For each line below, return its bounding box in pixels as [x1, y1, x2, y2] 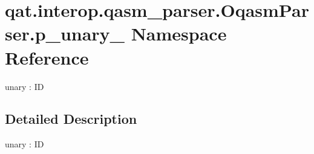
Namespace [131, 21, 227, 46]
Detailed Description [5, 109, 137, 128]
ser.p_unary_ [5, 21, 125, 46]
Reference [5, 45, 89, 69]
